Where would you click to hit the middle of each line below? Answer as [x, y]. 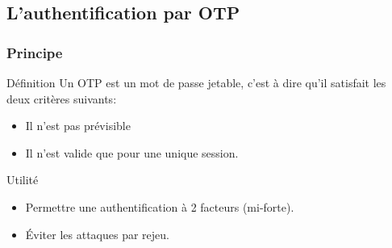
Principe [35, 52]
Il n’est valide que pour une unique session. [132, 152]
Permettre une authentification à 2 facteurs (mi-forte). [160, 206]
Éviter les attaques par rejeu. [97, 234]
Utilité [23, 180]
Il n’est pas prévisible [78, 126]
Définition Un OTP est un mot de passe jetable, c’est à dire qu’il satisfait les [196, 82]
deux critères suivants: [62, 98]
